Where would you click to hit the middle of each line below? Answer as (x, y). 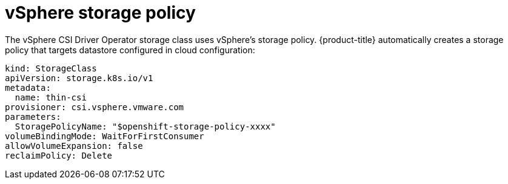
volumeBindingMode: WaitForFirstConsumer (105, 136)
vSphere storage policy (100, 13)
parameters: (33, 117)
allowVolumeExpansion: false (74, 146)
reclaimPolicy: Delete (59, 155)
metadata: (28, 87)
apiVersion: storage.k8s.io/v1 (79, 78)
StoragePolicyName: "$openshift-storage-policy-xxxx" (145, 126)
